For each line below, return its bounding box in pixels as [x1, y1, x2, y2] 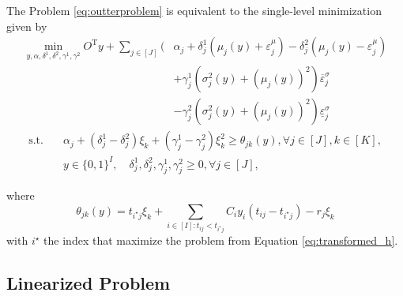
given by [6, 17, 47, 34]
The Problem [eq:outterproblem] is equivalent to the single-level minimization [6, 2, 382, 18]
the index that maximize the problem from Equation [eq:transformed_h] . [43, 232, 398, 249]
